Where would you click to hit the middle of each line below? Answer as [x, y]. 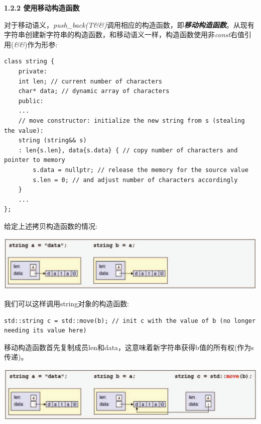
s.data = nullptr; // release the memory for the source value [141, 170]
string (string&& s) [52, 141]
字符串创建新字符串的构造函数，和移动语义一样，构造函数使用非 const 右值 [124, 34]
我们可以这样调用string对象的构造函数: [67, 303]
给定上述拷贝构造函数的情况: [51, 226]
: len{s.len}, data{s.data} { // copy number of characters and [128, 150]
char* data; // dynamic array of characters [94, 91]
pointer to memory [35, 160]
